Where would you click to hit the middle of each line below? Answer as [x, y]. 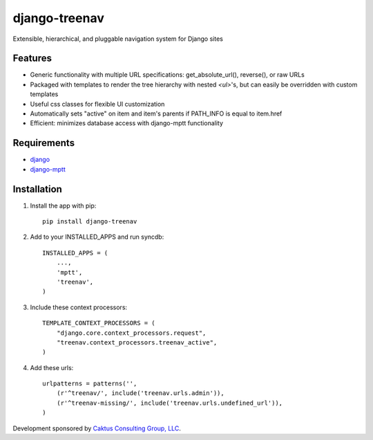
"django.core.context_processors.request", [131, 333]
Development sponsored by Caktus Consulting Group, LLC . [97, 428]
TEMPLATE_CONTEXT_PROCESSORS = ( [99, 323]
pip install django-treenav [90, 221]
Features [32, 58]
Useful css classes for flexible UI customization [97, 104]
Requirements [44, 143]
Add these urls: [52, 367]
